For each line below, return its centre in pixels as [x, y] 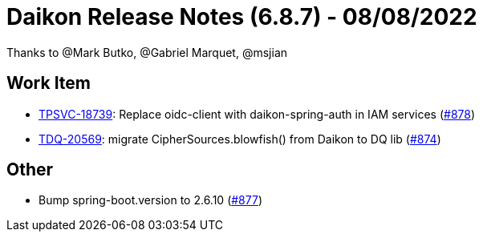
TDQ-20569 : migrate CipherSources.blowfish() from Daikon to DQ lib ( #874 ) [240, 139]
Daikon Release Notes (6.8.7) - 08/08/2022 [242, 17]
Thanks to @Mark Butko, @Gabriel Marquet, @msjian [147, 52]
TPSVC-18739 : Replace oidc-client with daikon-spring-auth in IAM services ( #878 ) [257, 114]
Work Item [49, 83]
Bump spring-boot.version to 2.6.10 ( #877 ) [151, 200]
